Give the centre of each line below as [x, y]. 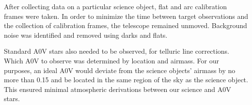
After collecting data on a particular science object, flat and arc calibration [115, 6]
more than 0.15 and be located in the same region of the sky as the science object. [126, 80]
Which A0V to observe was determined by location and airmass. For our [112, 60]
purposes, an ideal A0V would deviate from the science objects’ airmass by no [120, 70]
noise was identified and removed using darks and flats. [86, 35]
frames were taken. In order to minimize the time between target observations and [126, 16]
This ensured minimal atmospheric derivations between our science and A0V [118, 89]
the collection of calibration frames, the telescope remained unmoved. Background [126, 25]
